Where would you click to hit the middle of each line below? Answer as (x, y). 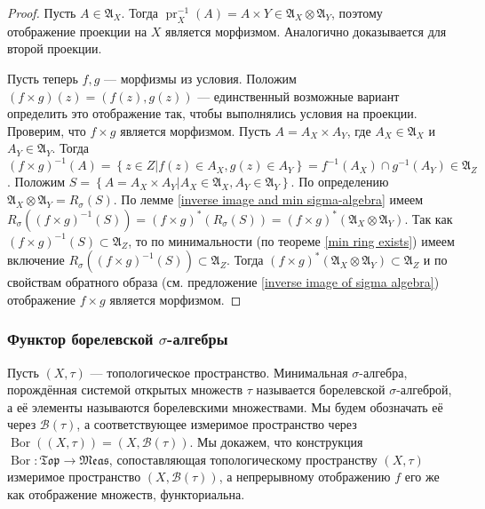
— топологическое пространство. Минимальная (219, 372)
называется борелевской (321, 390)
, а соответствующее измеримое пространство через (217, 424)
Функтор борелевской (80, 339)
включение (36, 260)
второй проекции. (55, 48)
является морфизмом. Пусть (195, 130)
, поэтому (357, 12)
